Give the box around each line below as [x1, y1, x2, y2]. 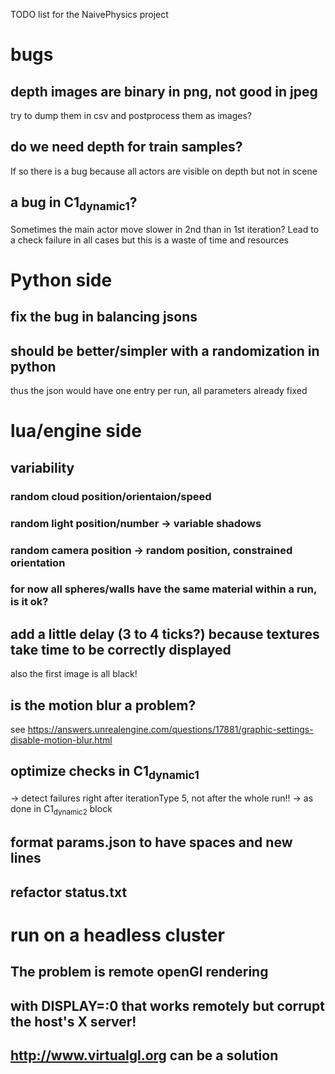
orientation [10, 555, 66, 569]
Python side [10, 269, 113, 291]
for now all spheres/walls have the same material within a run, [10, 582, 317, 596]
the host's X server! [10, 1013, 137, 1030]
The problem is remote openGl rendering [10, 964, 269, 981]
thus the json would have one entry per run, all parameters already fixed [10, 385, 308, 397]
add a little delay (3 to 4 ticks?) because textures [10, 625, 320, 643]
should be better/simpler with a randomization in [10, 342, 320, 359]
